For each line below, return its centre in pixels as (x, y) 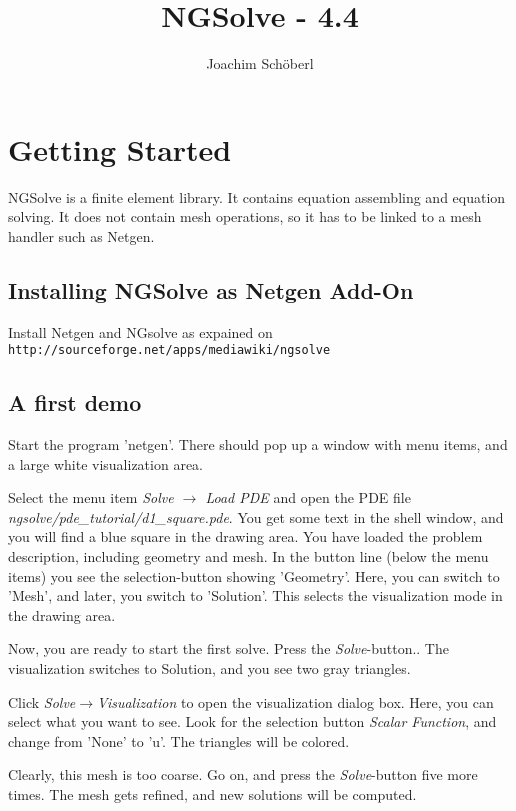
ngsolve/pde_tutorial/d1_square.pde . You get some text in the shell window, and (256, 516)
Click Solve (42, 701)
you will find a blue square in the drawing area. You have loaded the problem (245, 536)
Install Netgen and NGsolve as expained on (140, 331)
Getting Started (120, 148)
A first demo (75, 402)
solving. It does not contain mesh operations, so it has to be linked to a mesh (245, 216)
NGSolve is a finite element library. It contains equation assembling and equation (257, 196)
